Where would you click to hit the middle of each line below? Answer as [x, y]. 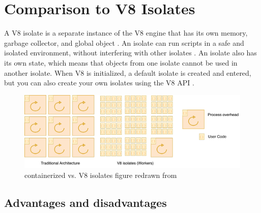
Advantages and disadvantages [85, 202]
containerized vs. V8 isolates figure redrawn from [101, 175]
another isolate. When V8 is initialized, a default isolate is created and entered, [128, 72]
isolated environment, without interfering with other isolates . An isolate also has [130, 53]
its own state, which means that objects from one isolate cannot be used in [121, 62]
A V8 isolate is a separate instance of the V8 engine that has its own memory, [126, 33]
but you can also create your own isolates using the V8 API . [99, 83]
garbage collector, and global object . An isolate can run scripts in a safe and [124, 42]
